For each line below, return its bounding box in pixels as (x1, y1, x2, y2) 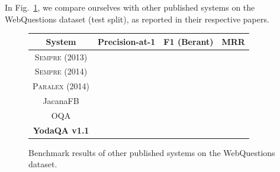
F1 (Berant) (163, 35, 214, 47)
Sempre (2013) (34, 50, 88, 63)
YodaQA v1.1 (33, 124, 89, 136)
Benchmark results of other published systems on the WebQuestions (28, 146, 275, 158)
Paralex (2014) (33, 80, 90, 92)
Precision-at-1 (98, 35, 156, 47)
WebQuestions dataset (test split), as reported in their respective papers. (5, 12, 269, 25)
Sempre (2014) (34, 65, 88, 77)
